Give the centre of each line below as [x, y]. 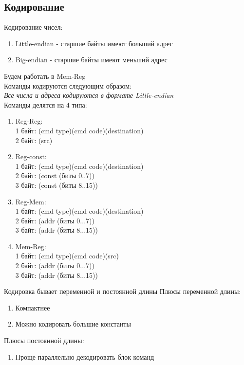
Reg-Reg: [29, 121]
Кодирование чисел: [33, 27]
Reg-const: [31, 156]
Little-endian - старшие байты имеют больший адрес [94, 43]
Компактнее [33, 307]
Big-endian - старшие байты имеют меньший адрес [91, 60]
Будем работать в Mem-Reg [45, 76]
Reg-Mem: [31, 201]
